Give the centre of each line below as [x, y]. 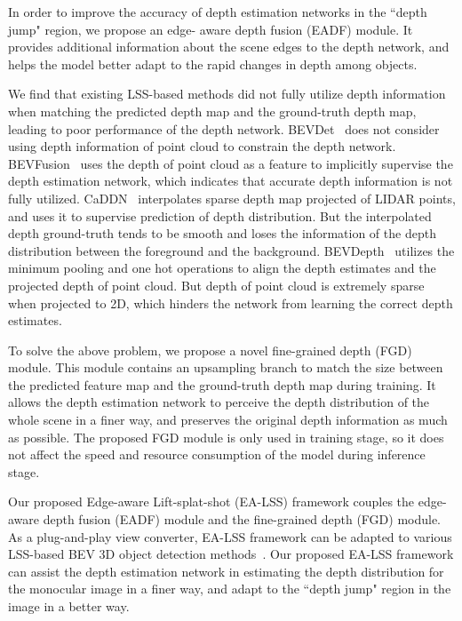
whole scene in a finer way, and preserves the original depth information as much [228, 420]
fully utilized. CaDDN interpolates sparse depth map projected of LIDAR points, [232, 198]
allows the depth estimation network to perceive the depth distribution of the [219, 402]
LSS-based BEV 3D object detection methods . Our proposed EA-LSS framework [231, 554]
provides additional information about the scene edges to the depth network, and [229, 47]
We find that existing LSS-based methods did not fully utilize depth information [227, 94]
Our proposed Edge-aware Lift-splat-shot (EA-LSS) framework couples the [211, 502]
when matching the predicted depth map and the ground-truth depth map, [212, 111]
